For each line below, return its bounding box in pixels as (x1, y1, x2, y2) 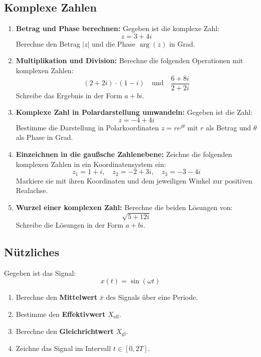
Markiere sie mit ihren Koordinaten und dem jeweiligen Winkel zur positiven (16, 175, 252, 186)
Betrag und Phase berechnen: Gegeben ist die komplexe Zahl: (16, 23, 219, 34)
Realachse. (16, 185, 48, 196)
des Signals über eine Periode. (106, 292, 198, 302)
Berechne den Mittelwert (16, 292, 97, 302)
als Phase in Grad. (16, 132, 73, 142)
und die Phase (92, 38, 136, 49)
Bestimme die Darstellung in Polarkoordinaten (16, 122, 159, 132)
